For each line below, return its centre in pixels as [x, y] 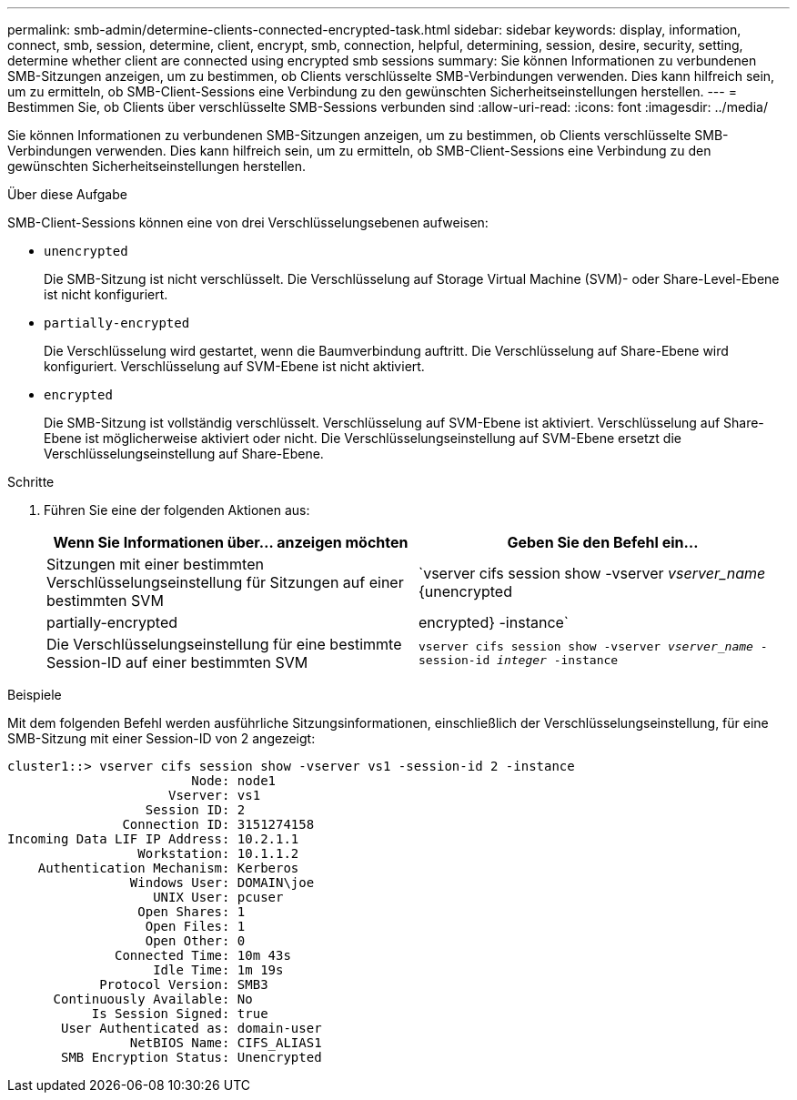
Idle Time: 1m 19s [218, 970]
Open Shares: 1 [192, 912]
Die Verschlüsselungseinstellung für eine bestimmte [224, 644]
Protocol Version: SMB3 [184, 984]
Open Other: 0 [195, 941]
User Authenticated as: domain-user [192, 1028]
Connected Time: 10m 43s [203, 955]
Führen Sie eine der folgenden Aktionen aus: [177, 510]
